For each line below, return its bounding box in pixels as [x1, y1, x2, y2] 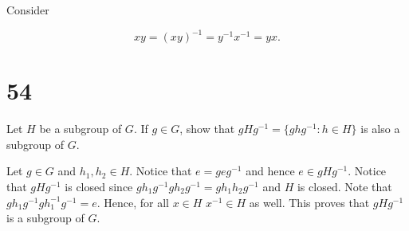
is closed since [65, 178, 133, 194]
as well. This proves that [249, 194, 370, 210]
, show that [179, 120, 235, 137]
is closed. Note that [297, 178, 392, 194]
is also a [360, 120, 400, 137]
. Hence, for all [96, 194, 169, 210]
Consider [6, 2, 49, 18]
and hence [246, 162, 295, 179]
